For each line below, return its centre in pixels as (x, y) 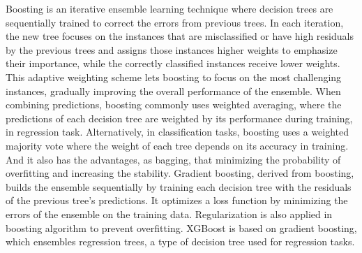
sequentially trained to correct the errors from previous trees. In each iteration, (175, 22)
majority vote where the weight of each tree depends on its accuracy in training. (177, 145)
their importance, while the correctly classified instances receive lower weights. (173, 63)
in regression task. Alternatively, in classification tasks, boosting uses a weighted (178, 132)
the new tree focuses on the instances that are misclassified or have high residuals (180, 36)
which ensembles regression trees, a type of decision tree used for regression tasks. (180, 241)
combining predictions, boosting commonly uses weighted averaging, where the (174, 104)
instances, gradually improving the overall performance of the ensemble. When (173, 91)
